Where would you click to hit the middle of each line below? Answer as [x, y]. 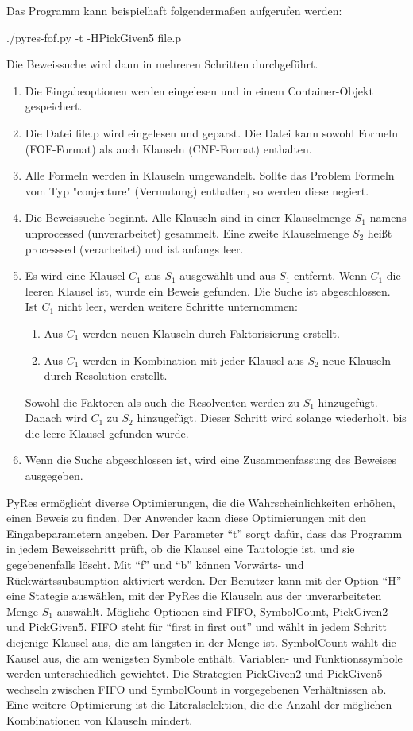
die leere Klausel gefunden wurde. [107, 433]
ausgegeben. [54, 476]
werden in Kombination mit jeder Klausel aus [193, 360]
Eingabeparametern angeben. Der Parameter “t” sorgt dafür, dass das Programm [205, 533]
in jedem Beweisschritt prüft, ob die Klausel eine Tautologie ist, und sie [181, 549]
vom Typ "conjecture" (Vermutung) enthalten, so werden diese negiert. [197, 190]
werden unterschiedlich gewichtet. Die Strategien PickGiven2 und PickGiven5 [195, 673]
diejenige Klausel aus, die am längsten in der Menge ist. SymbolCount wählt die [201, 642]
